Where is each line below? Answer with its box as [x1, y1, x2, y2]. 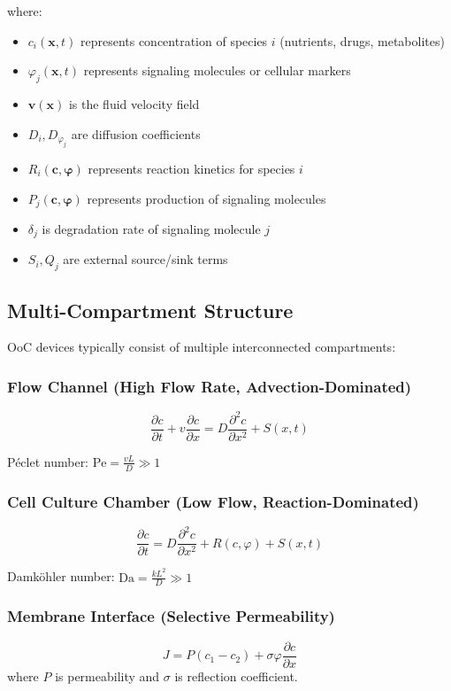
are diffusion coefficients [71, 124, 201, 143]
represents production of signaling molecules [87, 189, 326, 207]
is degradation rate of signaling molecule [42, 220, 261, 238]
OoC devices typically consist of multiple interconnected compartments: [7, 338, 396, 356]
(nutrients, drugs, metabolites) [279, 31, 445, 50]
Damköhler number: [7, 567, 115, 586]
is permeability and [55, 666, 160, 685]
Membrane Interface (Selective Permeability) [7, 605, 335, 627]
